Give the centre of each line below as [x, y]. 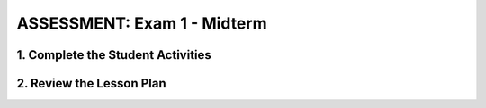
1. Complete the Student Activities [114, 55]
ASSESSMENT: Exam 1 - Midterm [142, 23]
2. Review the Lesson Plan [91, 83]
